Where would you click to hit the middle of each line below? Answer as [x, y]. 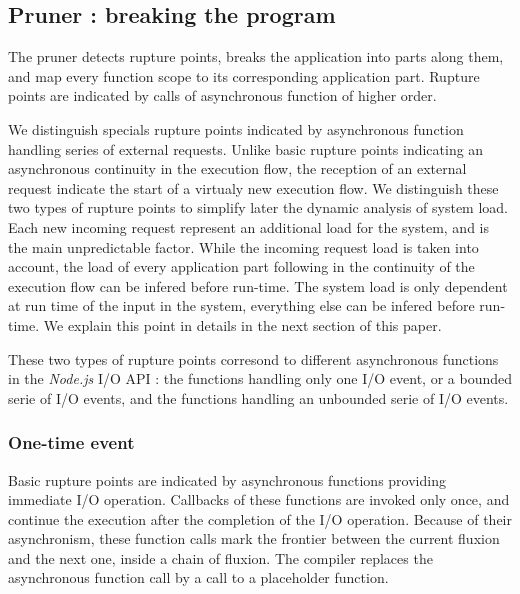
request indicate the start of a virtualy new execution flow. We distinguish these [253, 187]
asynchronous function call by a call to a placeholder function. [198, 577]
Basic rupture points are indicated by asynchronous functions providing [227, 479]
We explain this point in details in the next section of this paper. [242, 324]
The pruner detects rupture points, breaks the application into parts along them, [256, 56]
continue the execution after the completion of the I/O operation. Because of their [260, 518]
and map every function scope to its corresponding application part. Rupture [244, 75]
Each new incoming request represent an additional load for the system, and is [249, 226]
